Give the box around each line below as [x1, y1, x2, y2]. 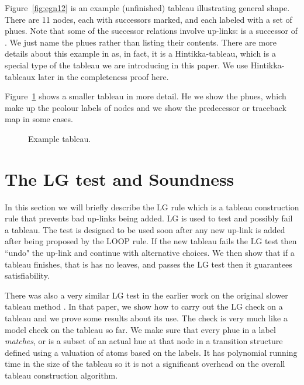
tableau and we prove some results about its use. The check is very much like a [5, 312, 288, 324]
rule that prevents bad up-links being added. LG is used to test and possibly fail [5, 212, 293, 224]
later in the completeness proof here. [38, 70, 169, 82]
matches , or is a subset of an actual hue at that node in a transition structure [5, 335, 283, 347]
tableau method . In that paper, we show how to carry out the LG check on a [5, 300, 283, 313]
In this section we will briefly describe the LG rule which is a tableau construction [5, 200, 299, 213]
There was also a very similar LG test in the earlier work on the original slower [5, 289, 288, 301]
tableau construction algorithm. [5, 369, 118, 381]
